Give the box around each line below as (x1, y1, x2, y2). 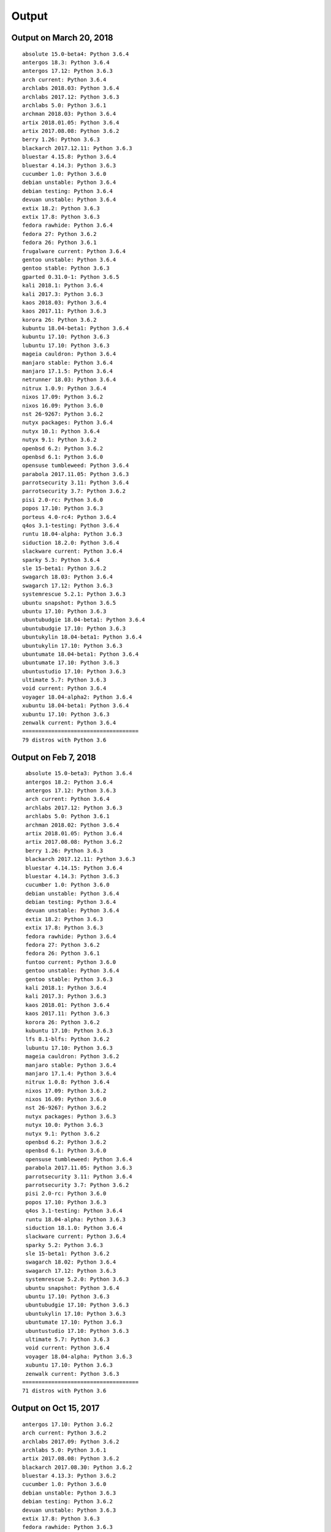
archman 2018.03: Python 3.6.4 (22, 110, 116, 118)
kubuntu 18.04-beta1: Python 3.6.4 (22, 325, 129, 332)
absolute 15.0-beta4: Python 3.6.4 (22, 50, 129, 58)
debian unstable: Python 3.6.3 (22, 1489, 116, 1496)
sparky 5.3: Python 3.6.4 (22, 556, 101, 563)
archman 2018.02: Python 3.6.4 (25, 821, 120, 829)
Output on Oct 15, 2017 (11, 1403, 100, 1414)
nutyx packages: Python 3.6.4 (22, 419, 113, 426)
